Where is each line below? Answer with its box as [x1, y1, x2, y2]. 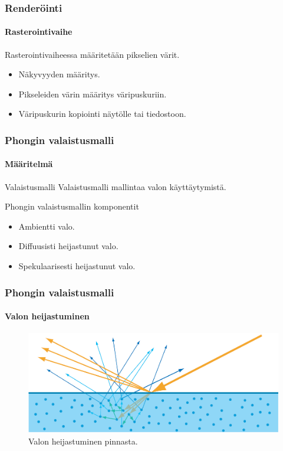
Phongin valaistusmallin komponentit [5, 200, 139, 213]
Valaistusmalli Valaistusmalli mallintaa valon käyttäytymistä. [5, 180, 226, 192]
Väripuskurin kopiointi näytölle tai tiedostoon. [18, 107, 186, 120]
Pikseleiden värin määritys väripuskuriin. [18, 87, 167, 100]
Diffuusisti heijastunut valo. [18, 240, 119, 252]
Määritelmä [5, 158, 53, 170]
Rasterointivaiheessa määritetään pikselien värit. [5, 48, 180, 60]
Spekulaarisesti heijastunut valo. [18, 260, 136, 272]
